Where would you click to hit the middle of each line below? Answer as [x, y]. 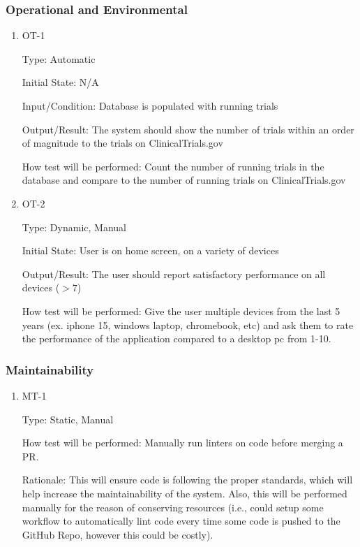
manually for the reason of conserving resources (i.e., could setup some [173, 507]
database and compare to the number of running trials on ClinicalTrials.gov [184, 180]
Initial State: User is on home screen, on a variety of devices [150, 250]
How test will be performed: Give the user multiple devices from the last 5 [181, 311]
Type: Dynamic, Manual [74, 227]
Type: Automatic [59, 58]
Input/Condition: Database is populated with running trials [150, 105]
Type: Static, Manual [68, 419]
